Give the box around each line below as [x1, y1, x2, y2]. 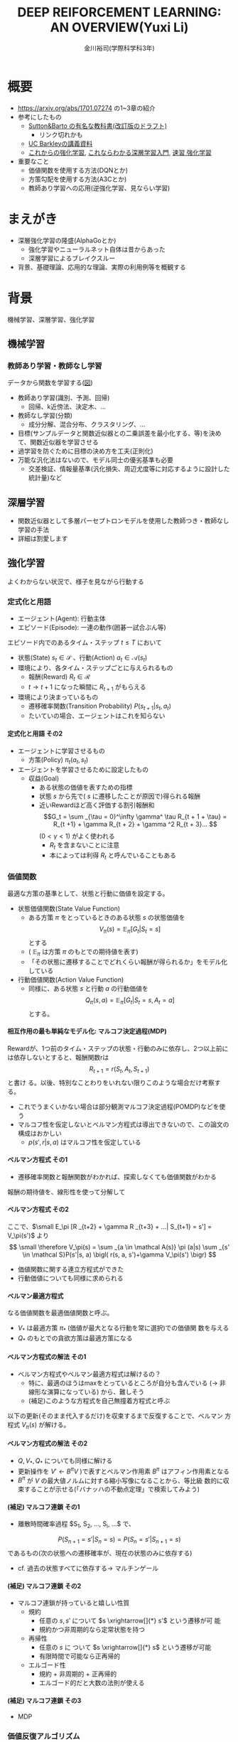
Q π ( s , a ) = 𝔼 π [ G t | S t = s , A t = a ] [85, 996, 175, 1006]
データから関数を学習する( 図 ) [7, 378, 94, 387]
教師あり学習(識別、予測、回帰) [17, 394, 110, 402]
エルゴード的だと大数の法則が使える [38, 1679, 145, 1687]
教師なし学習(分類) [17, 412, 73, 420]
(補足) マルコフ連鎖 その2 [7, 1581, 82, 1590]
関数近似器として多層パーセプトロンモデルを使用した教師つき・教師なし [17, 517, 229, 525]
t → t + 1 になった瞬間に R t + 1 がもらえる [28, 682, 146, 693]
